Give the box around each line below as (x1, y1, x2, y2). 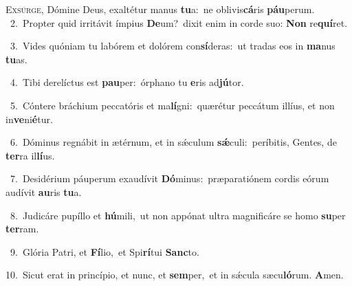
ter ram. (5, 221, 39, 236)
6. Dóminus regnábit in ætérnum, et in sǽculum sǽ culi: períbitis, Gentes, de (10, 135, 337, 149)
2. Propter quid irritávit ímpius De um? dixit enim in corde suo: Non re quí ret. (10, 15, 348, 30)
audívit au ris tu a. (5, 184, 82, 199)
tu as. (5, 52, 27, 66)
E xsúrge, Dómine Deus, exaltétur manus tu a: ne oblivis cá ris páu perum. (5, 2, 315, 16)
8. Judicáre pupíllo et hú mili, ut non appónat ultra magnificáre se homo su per (10, 208, 346, 222)
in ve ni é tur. (5, 111, 53, 126)
